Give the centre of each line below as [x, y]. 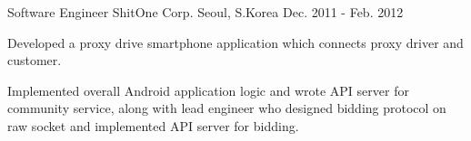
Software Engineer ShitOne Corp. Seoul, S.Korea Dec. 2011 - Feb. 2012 [205, 12]
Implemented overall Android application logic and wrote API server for [208, 90]
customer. [35, 60]
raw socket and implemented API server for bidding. [153, 125]
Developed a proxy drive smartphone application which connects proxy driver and [235, 42]
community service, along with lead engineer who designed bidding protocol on [227, 108]
